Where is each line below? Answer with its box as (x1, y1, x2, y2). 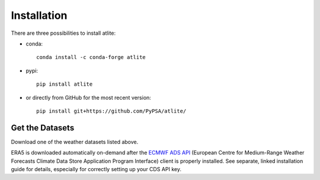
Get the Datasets (11, 123, 75, 133)
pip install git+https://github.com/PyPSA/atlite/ (36, 107, 187, 114)
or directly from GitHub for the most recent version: (25, 94, 151, 101)
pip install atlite (36, 81, 93, 88)
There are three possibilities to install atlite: (11, 30, 116, 37)
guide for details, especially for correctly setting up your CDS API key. (11, 165, 182, 172)
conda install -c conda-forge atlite (36, 54, 146, 61)
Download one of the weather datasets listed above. (11, 138, 139, 145)
